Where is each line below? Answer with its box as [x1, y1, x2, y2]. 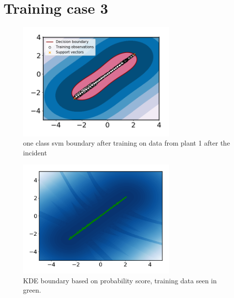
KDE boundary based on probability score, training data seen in [23, 275, 217, 285]
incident [23, 147, 47, 157]
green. [23, 285, 41, 295]
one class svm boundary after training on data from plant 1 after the [23, 138, 230, 148]
